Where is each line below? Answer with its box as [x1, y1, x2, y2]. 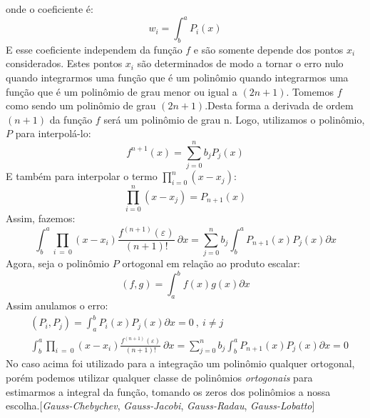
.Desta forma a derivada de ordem [205, 98, 354, 113]
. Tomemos [286, 84, 334, 99]
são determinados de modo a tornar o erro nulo [137, 56, 344, 71]
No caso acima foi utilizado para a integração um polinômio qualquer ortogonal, [6, 356, 355, 371]
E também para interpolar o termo [6, 169, 158, 184]
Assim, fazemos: [6, 211, 76, 226]
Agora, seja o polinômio [6, 256, 110, 271]
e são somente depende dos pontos [193, 41, 344, 56]
